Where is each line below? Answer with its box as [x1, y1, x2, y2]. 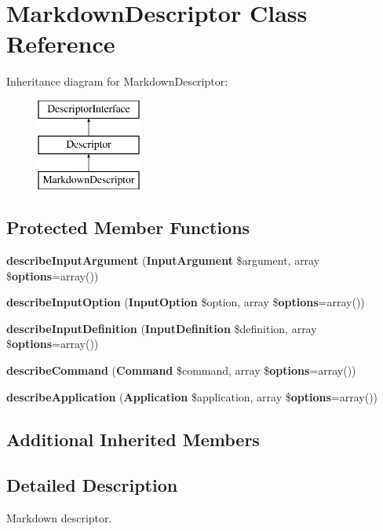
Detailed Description [6, 473, 178, 497]
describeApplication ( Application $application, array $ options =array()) [6, 388, 378, 405]
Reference [6, 27, 115, 60]
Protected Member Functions [6, 215, 250, 240]
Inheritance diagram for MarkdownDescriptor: [6, 73, 228, 90]
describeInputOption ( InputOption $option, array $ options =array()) [6, 294, 365, 310]
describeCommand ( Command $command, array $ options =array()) [6, 362, 356, 379]
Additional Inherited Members [6, 427, 260, 451]
